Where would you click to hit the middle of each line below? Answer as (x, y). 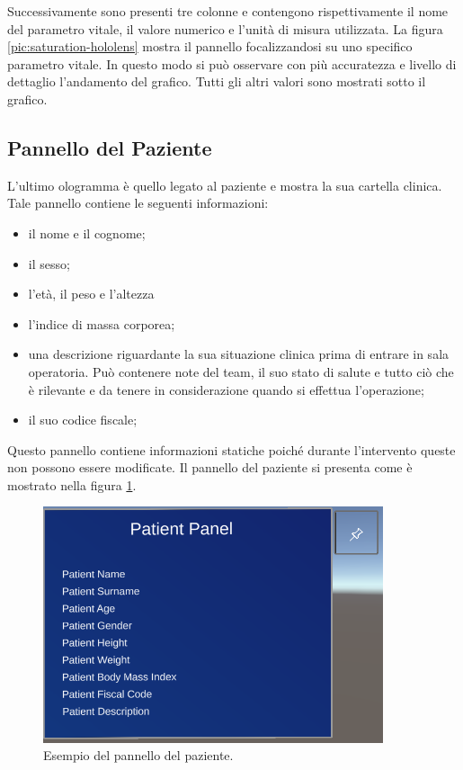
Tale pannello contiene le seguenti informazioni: (138, 203)
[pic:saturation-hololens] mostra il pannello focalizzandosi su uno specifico (210, 46)
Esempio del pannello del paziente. (138, 755)
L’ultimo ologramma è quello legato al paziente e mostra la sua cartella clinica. (225, 185)
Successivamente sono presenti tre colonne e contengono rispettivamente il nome (228, 11)
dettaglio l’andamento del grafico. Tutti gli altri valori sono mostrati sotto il (217, 81)
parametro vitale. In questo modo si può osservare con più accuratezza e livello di (232, 63)
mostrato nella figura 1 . (72, 484)
